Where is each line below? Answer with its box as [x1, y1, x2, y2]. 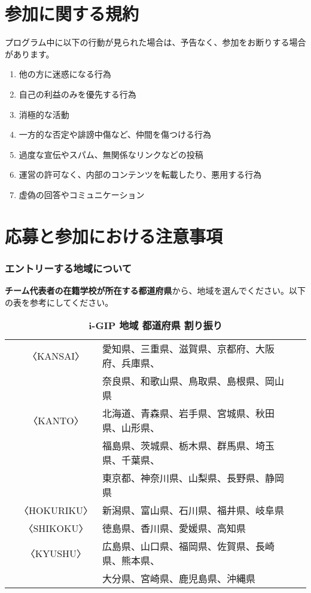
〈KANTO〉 [28, 413, 84, 428]
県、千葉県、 [102, 453, 160, 467]
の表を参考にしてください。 [5, 296, 114, 308]
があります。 [5, 47, 54, 60]
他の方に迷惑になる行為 [19, 68, 111, 80]
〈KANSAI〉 [27, 349, 85, 363]
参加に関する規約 [5, 1, 139, 26]
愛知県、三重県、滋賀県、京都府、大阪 [102, 342, 275, 356]
